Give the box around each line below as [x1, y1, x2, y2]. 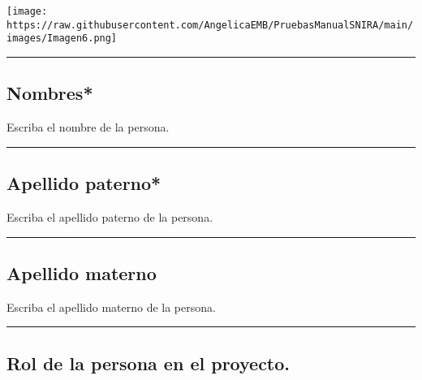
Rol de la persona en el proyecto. [6, 350, 291, 375]
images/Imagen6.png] [6, 32, 118, 45]
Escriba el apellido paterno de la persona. [6, 208, 213, 225]
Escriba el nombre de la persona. [6, 119, 170, 136]
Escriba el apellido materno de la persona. [6, 298, 216, 315]
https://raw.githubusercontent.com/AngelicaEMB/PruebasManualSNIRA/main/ [6, 19, 414, 31]
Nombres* [6, 80, 93, 106]
